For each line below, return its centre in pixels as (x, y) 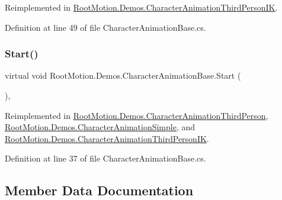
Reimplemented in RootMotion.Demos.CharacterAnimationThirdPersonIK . (141, 7)
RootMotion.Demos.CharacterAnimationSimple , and (100, 127)
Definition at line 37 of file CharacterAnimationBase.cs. (105, 158)
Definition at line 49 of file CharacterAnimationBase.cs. (105, 27)
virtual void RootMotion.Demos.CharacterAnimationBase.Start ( (123, 75)
